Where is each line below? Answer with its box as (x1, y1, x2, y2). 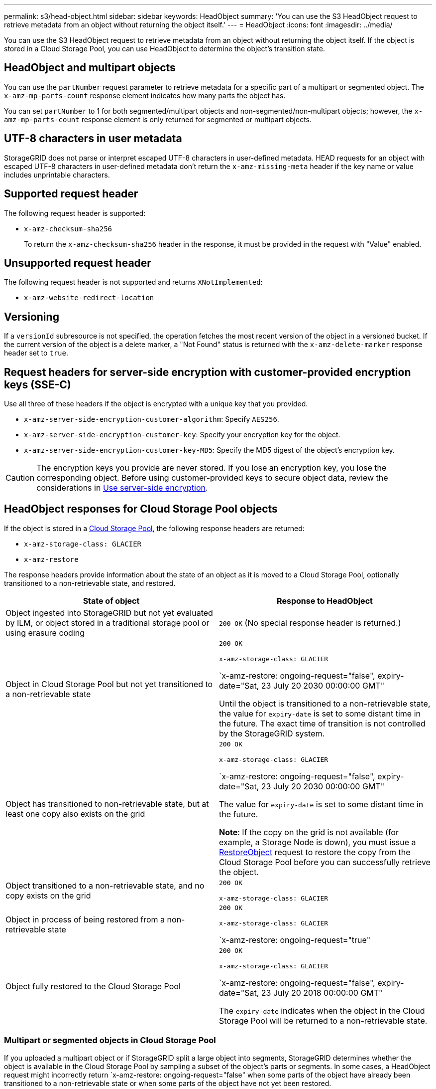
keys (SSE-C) (4, 378, 71, 391)
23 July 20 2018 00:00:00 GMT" (261, 987, 383, 998)
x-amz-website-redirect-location (24, 294, 154, 302)
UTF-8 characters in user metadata (4, 132, 182, 145)
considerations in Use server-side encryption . (36, 483, 208, 493)
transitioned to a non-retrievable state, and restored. (4, 578, 176, 587)
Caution (5, 473, 35, 483)
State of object (83, 595, 140, 606)
